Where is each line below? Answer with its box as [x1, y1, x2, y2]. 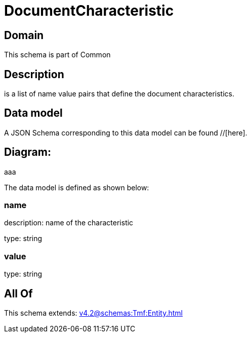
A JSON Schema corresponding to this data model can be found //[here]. [4, 128, 247, 137]
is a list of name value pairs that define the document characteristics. [4, 89, 234, 98]
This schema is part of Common [4, 50, 111, 59]
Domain [4, 28, 44, 42]
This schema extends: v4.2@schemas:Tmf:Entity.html [4, 309, 183, 318]
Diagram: [4, 146, 51, 159]
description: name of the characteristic [4, 218, 134, 227]
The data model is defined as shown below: [4, 183, 149, 192]
